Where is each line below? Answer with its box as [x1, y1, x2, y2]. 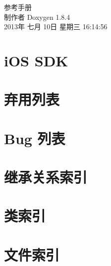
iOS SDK [4, 50, 68, 70]
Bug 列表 [4, 128, 65, 148]
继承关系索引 [4, 167, 88, 187]
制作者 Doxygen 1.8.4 [4, 11, 70, 22]
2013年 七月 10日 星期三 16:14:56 [4, 21, 108, 32]
